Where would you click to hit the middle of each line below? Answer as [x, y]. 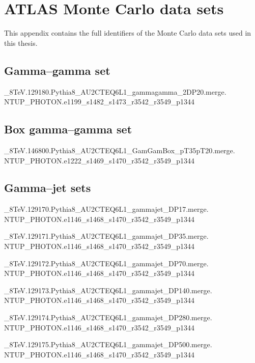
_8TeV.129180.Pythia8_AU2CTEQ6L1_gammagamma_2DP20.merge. [115, 91]
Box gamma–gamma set [68, 129]
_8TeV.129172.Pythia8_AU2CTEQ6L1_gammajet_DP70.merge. [106, 263]
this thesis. [21, 43]
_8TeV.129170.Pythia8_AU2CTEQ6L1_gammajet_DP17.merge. [106, 209]
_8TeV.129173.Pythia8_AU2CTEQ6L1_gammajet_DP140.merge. [108, 290]
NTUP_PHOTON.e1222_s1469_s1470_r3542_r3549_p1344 [99, 160]
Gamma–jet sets [48, 188]
